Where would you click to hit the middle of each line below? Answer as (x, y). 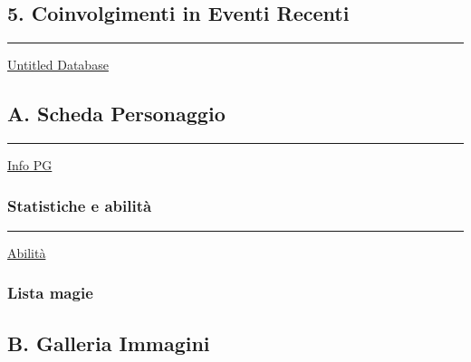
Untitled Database (58, 65)
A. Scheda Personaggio (116, 114)
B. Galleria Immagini (109, 343)
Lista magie (50, 293)
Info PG (30, 165)
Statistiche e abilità (80, 205)
